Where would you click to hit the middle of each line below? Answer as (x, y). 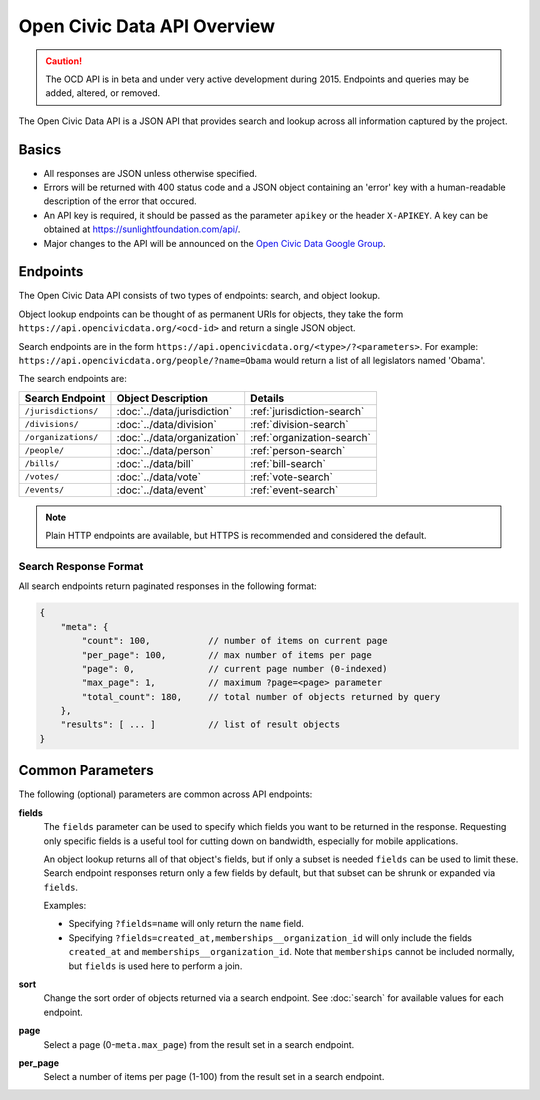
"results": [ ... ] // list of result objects (200, 724)
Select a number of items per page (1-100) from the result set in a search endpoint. (214, 1077)
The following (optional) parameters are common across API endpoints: (165, 794)
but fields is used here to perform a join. (155, 966)
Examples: (65, 906)
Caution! (64, 61)
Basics (40, 149)
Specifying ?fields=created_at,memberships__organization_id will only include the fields (270, 937)
